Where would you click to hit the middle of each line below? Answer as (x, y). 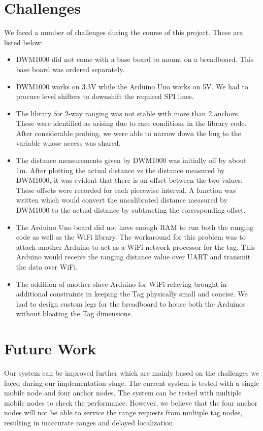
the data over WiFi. (47, 267)
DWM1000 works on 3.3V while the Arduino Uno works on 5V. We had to (132, 86)
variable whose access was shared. (68, 143)
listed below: (24, 42)
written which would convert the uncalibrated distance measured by (122, 200)
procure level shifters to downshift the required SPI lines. (105, 96)
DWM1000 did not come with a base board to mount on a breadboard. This (135, 59)
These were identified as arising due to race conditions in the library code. (131, 123)
